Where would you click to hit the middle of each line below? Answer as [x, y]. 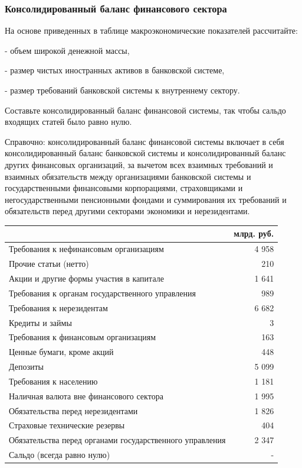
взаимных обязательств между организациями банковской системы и [128, 176]
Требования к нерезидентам [58, 307]
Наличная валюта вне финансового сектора [86, 396]
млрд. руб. [254, 233]
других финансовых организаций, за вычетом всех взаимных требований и [139, 164]
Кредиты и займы [40, 322]
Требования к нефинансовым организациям [86, 249]
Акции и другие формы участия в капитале [86, 278]
